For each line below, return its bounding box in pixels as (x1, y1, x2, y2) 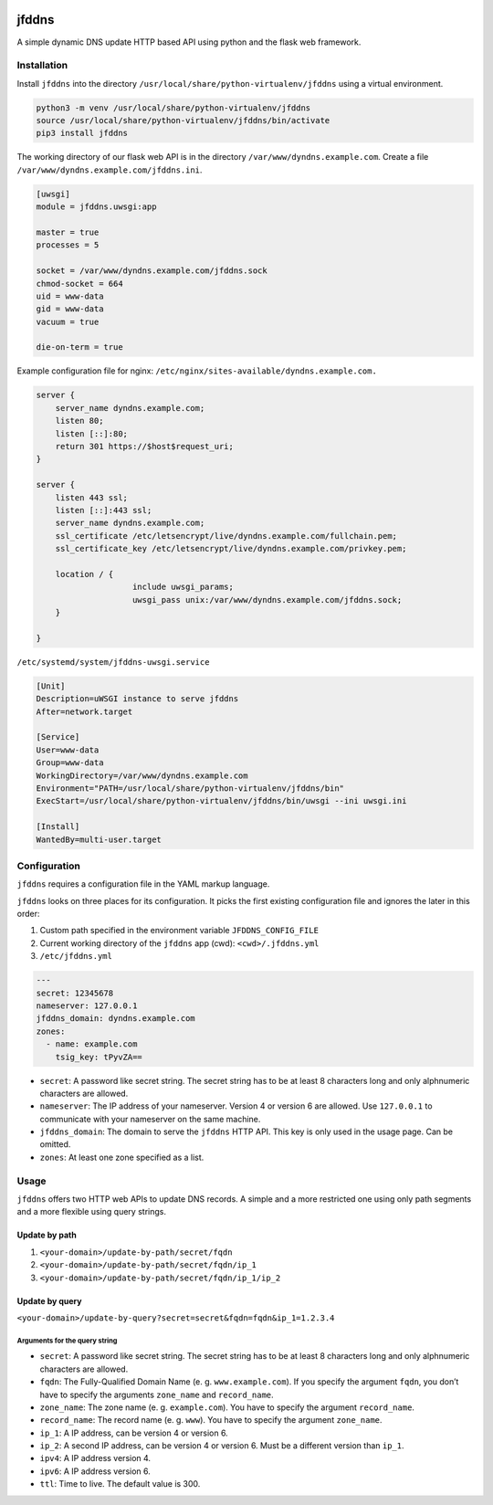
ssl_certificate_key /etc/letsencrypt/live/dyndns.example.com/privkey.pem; (55, 543, 407, 554)
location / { (55, 569, 114, 579)
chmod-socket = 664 (36, 279, 123, 289)
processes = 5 (36, 240, 100, 250)
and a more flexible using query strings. (16, 1206, 166, 1217)
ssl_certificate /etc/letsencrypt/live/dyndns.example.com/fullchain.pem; (55, 531, 397, 541)
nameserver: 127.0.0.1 (36, 1000, 138, 1011)
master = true (36, 226, 100, 237)
